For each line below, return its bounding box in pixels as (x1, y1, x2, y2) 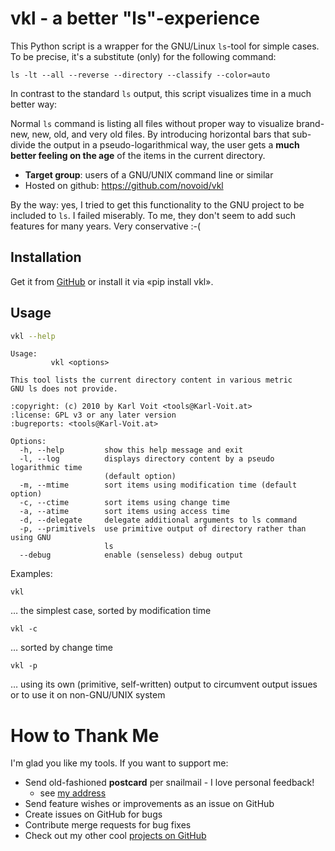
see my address (39, 787, 107, 799)
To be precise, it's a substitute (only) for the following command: (10, 50, 277, 62)
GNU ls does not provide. (10, 384, 118, 394)
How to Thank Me (10, 724, 160, 747)
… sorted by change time (10, 642, 114, 654)
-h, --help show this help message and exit (19, 445, 244, 456)
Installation (10, 249, 82, 266)
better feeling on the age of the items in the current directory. (10, 149, 266, 161)
